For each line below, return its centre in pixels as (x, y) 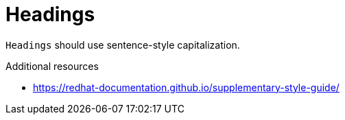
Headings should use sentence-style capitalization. (123, 45)
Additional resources (52, 66)
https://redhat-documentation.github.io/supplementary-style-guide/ (186, 87)
